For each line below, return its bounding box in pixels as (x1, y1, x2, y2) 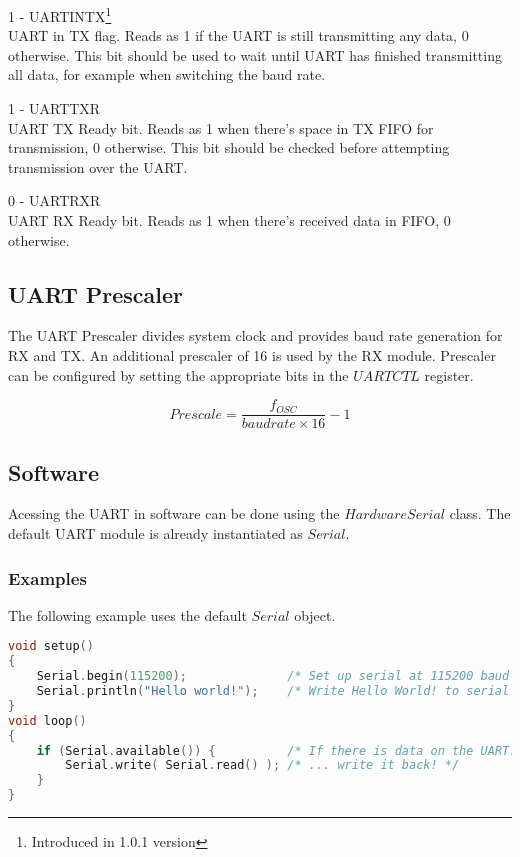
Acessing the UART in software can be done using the (8, 503, 340, 524)
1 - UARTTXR (8, 98, 101, 119)
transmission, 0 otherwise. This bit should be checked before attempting (8, 137, 450, 158)
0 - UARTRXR (8, 190, 101, 211)
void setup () (8, 639, 94, 654)
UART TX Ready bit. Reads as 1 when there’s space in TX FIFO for (8, 117, 434, 138)
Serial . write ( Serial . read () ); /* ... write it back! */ (65, 758, 460, 773)
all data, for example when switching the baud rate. (8, 64, 326, 85)
